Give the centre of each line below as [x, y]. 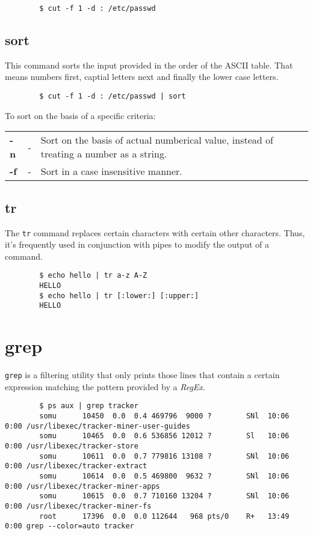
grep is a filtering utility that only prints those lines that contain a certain [142, 375]
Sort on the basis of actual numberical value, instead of [157, 140]
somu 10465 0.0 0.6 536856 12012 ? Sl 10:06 [164, 436]
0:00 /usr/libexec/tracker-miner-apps [82, 486]
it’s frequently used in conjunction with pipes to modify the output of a [137, 244]
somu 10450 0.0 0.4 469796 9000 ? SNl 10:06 [164, 416]
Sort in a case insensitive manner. [111, 171]
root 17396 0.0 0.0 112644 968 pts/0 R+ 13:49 [164, 516]
